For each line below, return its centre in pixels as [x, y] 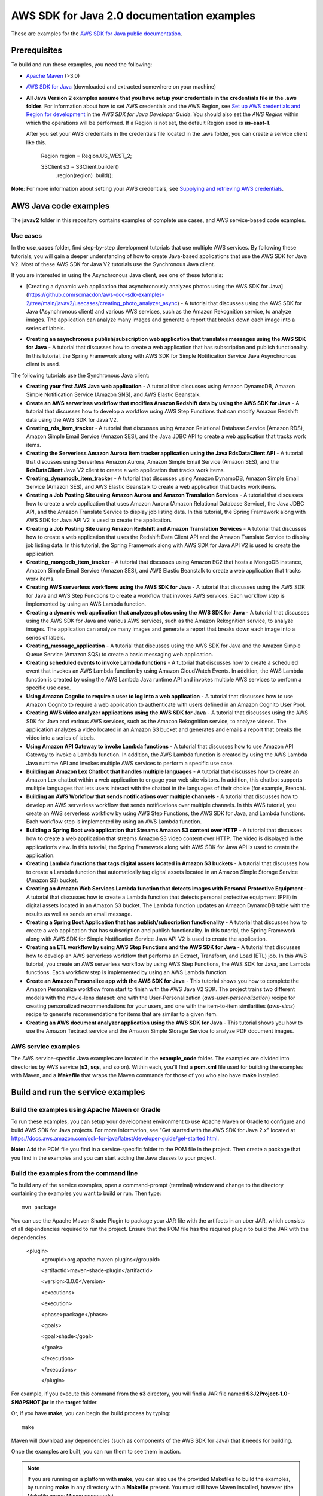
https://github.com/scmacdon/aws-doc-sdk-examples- [96, 295]
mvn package [39, 1207]
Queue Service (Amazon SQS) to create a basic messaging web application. [120, 654]
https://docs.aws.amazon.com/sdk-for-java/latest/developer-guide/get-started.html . [115, 1138]
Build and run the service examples [78, 1092]
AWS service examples [45, 1046]
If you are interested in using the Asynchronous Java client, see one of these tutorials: [117, 275]
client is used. [43, 364]
